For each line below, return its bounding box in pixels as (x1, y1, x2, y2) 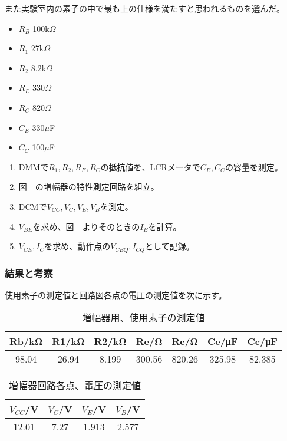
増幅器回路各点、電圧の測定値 (9, 379, 141, 393)
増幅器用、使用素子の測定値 (82, 311, 205, 325)
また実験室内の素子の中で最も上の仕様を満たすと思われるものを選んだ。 (5, 2, 285, 14)
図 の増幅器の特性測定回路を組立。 (18, 180, 159, 193)
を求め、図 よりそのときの (32, 220, 140, 232)
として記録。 (145, 240, 194, 252)
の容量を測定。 (225, 160, 283, 173)
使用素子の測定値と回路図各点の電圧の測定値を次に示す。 (5, 288, 227, 301)
